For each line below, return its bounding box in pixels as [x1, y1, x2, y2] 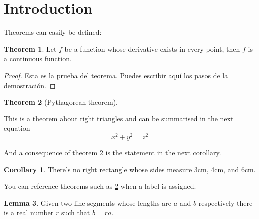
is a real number [4, 207, 54, 218]
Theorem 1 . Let [4, 43, 57, 54]
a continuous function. [4, 53, 72, 64]
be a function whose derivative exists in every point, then [64, 43, 240, 54]
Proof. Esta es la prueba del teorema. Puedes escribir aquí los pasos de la [4, 70, 228, 80]
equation [4, 123, 30, 133]
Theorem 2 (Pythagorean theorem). [4, 97, 118, 107]
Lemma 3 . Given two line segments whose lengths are [4, 197, 172, 208]
